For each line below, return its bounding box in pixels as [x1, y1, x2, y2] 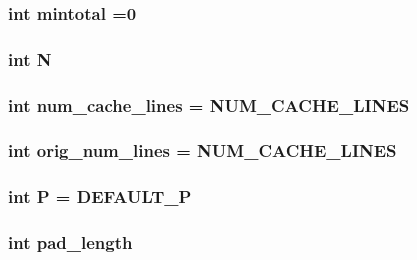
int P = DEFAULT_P [8, 184, 192, 209]
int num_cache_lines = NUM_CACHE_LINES [8, 92, 410, 117]
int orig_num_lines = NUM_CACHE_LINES [8, 138, 397, 163]
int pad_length [8, 230, 133, 255]
